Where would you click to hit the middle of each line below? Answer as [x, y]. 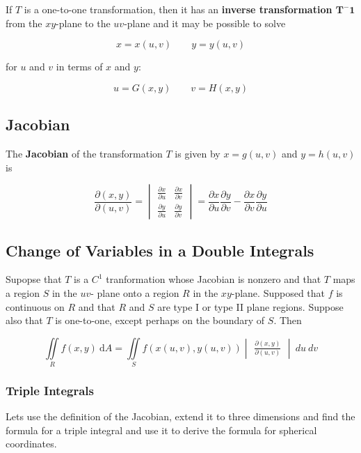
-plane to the [83, 23]
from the [24, 23]
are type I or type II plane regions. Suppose [250, 306]
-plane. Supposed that [278, 292]
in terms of [79, 67]
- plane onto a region [135, 292]
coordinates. [31, 444]
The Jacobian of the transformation [84, 153]
